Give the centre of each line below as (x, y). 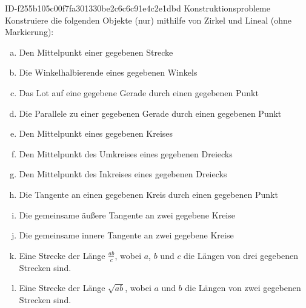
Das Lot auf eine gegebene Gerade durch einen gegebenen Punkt (139, 92)
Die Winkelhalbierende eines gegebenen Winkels (108, 72)
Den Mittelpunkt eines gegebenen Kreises (96, 133)
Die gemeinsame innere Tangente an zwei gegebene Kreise (126, 235)
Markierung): (29, 32)
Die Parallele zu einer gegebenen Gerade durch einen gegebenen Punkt (150, 113)
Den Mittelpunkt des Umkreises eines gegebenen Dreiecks (126, 153)
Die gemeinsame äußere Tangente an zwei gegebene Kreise (127, 215)
